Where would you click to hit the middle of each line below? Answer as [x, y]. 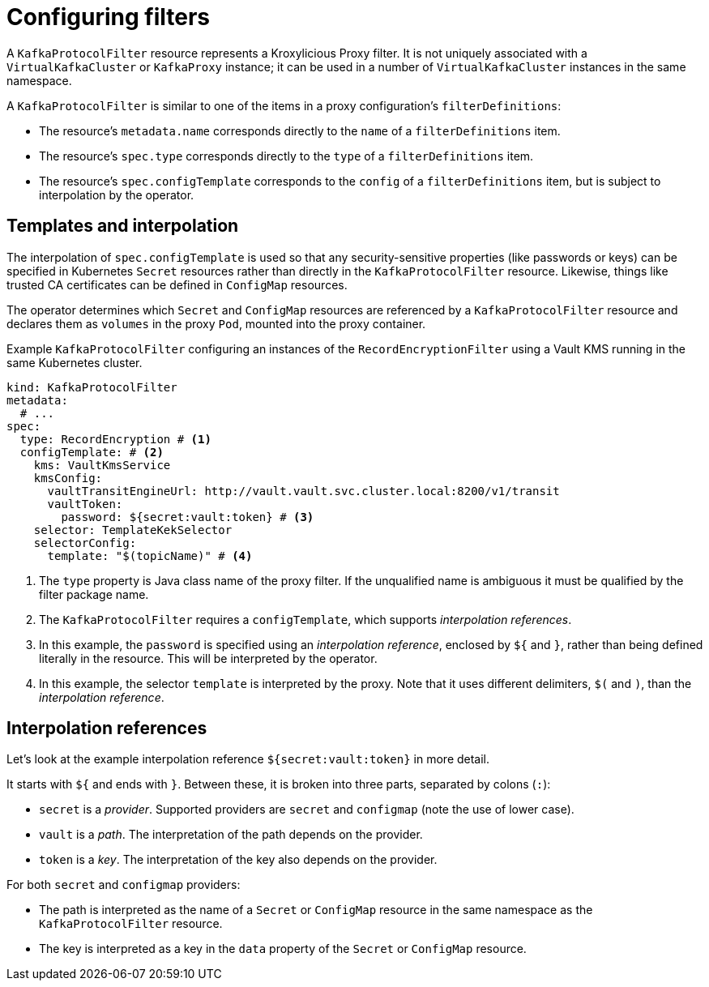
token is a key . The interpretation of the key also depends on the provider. [238, 860]
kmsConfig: [68, 478]
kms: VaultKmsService [102, 465]
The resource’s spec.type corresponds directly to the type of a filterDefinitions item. [286, 156]
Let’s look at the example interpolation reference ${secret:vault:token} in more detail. [248, 759]
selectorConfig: [85, 543]
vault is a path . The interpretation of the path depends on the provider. [231, 835]
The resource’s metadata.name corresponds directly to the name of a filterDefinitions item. [300, 130]
